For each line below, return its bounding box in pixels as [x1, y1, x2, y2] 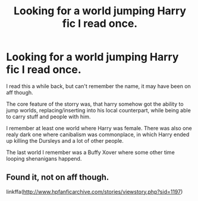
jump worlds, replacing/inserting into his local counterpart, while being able [6, 106, 191, 114]
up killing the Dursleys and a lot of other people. [6, 137, 124, 144]
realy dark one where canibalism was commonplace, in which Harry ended [6, 131, 190, 138]
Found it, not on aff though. [6, 172, 109, 183]
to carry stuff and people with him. [6, 113, 91, 120]
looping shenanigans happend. [6, 155, 82, 162]
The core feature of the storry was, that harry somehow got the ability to [6, 100, 184, 108]
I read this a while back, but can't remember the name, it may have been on [6, 82, 191, 90]
